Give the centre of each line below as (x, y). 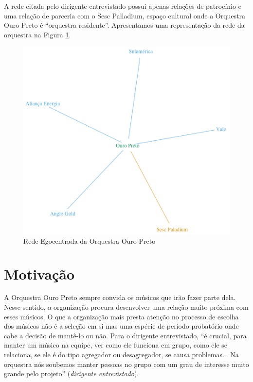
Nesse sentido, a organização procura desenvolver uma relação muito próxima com (126, 307)
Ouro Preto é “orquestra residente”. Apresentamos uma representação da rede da (124, 25)
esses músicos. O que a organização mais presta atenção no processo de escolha (121, 316)
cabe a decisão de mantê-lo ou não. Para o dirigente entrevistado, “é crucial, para (125, 335)
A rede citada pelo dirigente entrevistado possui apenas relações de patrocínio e (123, 6)
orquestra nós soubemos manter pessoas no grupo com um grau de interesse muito (126, 364)
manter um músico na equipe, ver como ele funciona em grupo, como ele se (116, 345)
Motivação (39, 274)
